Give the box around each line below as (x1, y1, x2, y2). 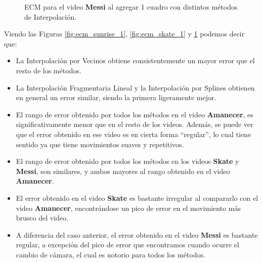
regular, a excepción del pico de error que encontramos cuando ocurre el (16, 239, 239, 250)
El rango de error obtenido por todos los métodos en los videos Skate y (16, 156, 239, 166)
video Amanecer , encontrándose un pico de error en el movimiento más (16, 202, 241, 213)
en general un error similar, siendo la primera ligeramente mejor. (16, 92, 216, 103)
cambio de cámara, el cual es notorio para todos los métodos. (16, 249, 205, 259)
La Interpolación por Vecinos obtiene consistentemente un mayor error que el (16, 55, 255, 66)
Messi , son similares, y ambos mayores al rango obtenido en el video (16, 165, 230, 176)
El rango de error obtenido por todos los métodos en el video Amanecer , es (16, 109, 253, 119)
